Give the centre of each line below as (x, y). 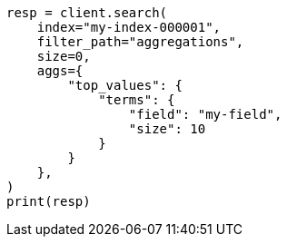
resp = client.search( (87, 13)
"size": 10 (167, 129)
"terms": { (137, 100)
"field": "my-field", (205, 114)
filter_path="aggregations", (140, 42)
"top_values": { (125, 85)
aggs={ (60, 71)
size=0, (64, 56)
